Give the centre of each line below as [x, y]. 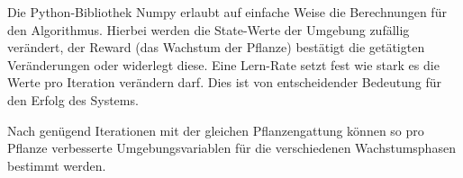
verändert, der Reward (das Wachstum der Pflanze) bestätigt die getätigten [216, 47]
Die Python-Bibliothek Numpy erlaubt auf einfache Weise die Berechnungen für [227, 12]
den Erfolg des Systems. [73, 99]
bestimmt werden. [57, 165]
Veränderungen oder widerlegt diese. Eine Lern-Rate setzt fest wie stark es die [223, 64]
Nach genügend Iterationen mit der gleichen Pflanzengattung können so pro [216, 130]
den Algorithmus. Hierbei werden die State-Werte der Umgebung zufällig [209, 29]
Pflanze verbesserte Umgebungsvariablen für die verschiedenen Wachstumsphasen [231, 148]
